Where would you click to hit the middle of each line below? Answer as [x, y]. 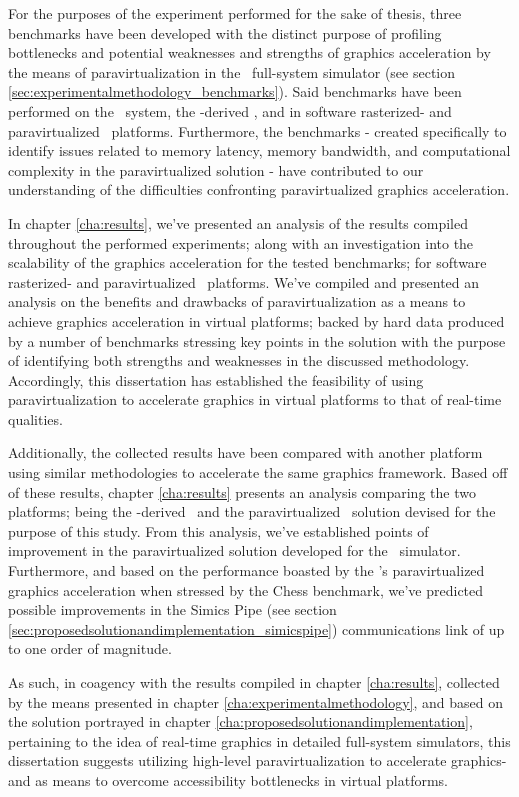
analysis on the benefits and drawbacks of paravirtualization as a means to [237, 301]
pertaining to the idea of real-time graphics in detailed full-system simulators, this [259, 740]
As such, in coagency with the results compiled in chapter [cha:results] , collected [254, 682]
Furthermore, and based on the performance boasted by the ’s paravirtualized [246, 570]
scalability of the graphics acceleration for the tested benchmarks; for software [247, 262]
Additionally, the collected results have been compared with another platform [245, 452]
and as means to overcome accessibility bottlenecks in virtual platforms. [228, 779]
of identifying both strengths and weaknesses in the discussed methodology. [239, 360]
